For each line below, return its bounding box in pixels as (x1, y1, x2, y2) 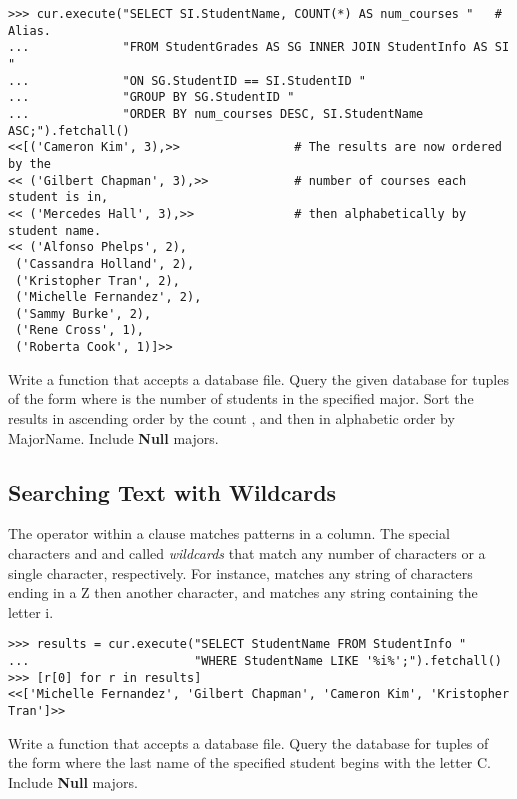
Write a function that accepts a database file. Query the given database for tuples (8, 368, 509, 389)
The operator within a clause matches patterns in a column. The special (8, 523, 450, 544)
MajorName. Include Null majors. (8, 427, 219, 448)
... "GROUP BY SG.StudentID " (8, 90, 295, 105)
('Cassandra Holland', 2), (15, 256, 195, 271)
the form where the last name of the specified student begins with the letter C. (8, 752, 491, 773)
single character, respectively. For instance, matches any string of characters (8, 562, 473, 583)
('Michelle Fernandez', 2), (15, 290, 202, 305)
